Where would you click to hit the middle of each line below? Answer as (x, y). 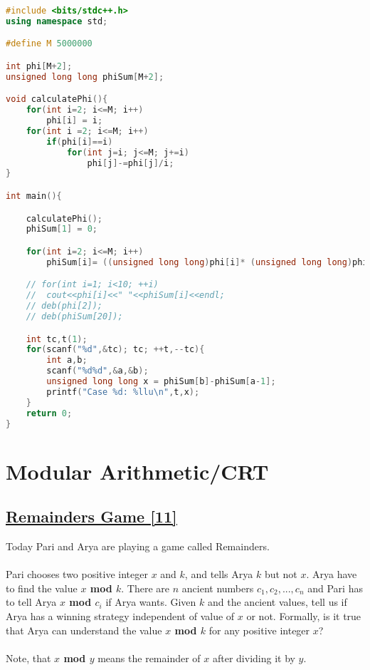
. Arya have (332, 574)
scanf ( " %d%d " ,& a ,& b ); (97, 371)
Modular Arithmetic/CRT (137, 471)
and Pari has (335, 588)
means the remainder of (149, 658)
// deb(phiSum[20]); (74, 316)
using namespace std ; (57, 21)
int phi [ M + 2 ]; (39, 66)
